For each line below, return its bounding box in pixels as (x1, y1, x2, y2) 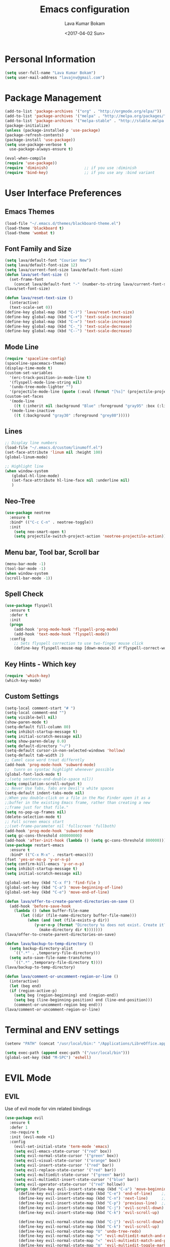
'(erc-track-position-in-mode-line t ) (9, 375, 92, 380)
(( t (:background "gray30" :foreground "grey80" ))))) (14, 413, 130, 418)
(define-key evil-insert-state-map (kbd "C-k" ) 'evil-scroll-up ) (18, 1210, 159, 1215)
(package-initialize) (5, 123, 51, 128)
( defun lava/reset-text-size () (5, 295, 73, 301)
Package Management (5, 92, 102, 104)
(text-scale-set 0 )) (9, 305, 53, 310)
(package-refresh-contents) (5, 132, 64, 138)
